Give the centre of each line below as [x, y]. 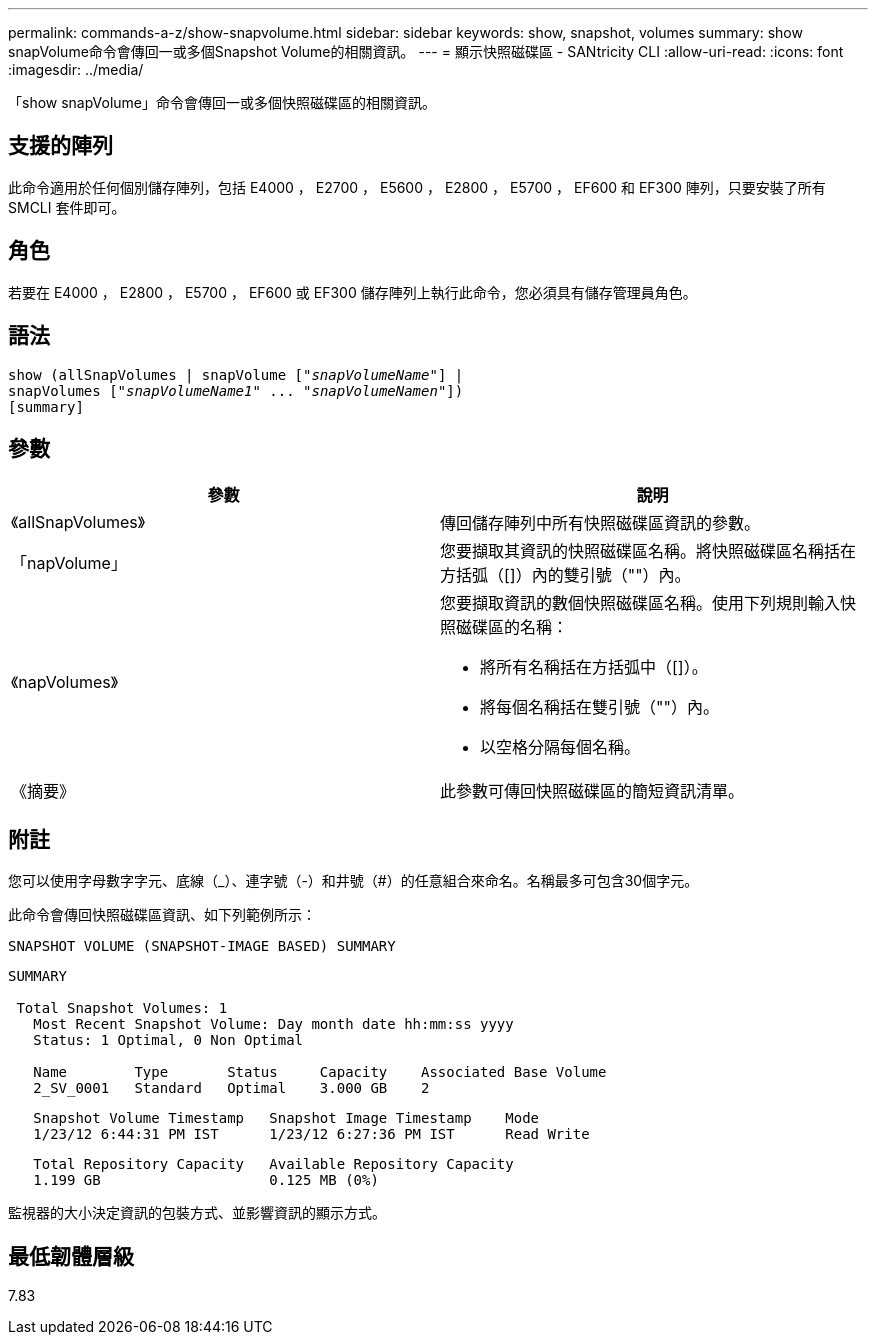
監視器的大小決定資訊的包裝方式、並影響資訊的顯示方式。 [197, 1213]
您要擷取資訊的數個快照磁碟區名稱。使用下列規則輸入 [640, 603]
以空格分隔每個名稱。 [560, 747]
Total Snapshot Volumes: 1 [122, 1008]
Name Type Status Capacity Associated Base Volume [320, 1072]
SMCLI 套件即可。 [67, 207]
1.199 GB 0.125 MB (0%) [206, 1180]
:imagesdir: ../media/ [76, 69]
